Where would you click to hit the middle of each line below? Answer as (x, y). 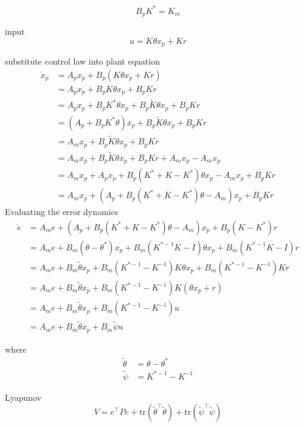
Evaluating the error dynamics (62, 212)
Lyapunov (23, 397)
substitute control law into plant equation (82, 61)
